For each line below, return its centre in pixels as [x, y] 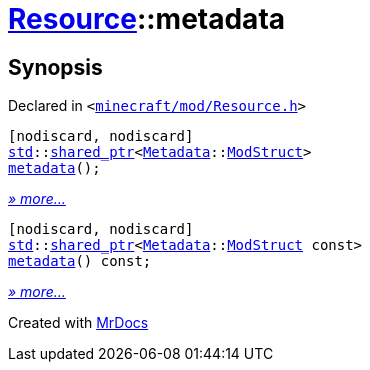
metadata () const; [80, 261]
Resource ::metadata [147, 19]
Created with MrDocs [78, 323]
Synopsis [55, 67]
